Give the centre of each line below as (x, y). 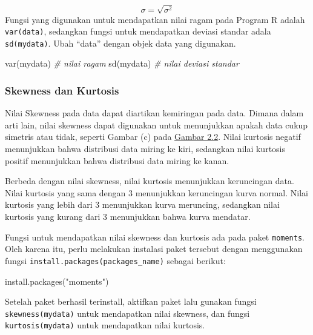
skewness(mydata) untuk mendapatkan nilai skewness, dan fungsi (127, 313)
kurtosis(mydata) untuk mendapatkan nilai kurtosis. (105, 325)
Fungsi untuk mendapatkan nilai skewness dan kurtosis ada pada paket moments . (155, 237)
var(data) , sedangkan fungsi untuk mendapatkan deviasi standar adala (138, 31)
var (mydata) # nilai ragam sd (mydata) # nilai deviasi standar (122, 63)
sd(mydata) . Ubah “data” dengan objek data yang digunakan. (120, 43)
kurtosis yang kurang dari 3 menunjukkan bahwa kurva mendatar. (128, 217)
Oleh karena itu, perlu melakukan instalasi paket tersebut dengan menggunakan (154, 249)
